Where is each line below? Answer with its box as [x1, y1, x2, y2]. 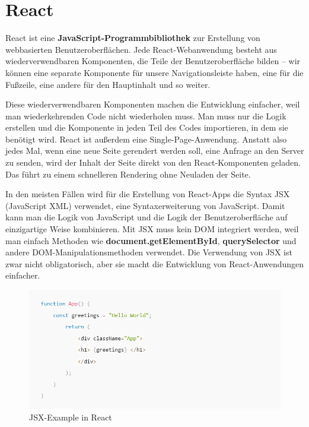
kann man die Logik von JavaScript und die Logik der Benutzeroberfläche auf [5, 211, 288, 223]
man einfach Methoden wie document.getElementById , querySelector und [5, 234, 297, 246]
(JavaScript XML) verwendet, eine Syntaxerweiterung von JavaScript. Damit [5, 199, 285, 211]
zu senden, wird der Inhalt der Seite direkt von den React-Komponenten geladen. [5, 156, 301, 169]
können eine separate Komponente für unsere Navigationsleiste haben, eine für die [5, 66, 304, 78]
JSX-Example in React [29, 411, 112, 423]
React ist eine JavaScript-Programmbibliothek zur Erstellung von [5, 31, 260, 44]
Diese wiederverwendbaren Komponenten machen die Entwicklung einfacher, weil [5, 98, 300, 110]
